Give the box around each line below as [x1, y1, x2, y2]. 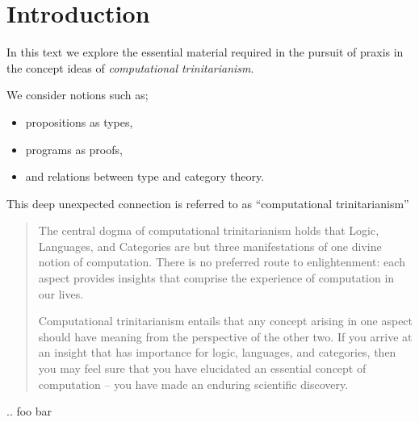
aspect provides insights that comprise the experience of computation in [38, 269, 395, 286]
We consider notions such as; [6, 86, 149, 103]
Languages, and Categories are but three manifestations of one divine [38, 237, 382, 254]
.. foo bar [6, 403, 52, 420]
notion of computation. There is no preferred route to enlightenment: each [38, 253, 405, 270]
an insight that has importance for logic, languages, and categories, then [38, 344, 396, 361]
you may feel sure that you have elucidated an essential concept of [38, 360, 367, 377]
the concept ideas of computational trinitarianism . [6, 59, 254, 76]
